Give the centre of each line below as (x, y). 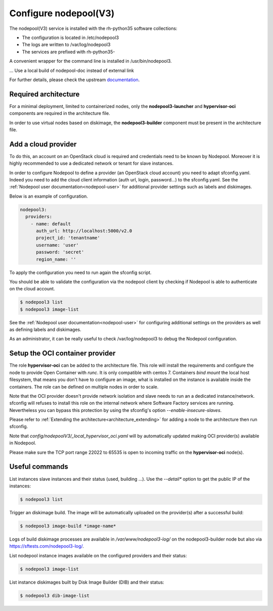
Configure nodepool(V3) (62, 13)
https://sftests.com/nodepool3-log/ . (47, 546)
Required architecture (44, 94)
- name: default (51, 224)
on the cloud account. (32, 289)
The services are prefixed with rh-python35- (69, 52)
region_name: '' (56, 259)
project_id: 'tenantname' (68, 238)
